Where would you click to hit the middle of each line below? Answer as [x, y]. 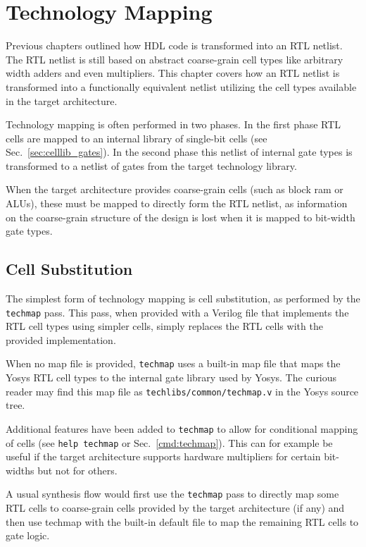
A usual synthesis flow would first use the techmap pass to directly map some [172, 494]
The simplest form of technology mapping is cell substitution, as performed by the [183, 299]
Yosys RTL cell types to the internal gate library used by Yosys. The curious [171, 377]
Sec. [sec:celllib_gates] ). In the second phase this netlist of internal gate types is [179, 152]
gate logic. [28, 535]
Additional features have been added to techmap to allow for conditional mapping [182, 428]
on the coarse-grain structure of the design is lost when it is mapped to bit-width [181, 217]
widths [20, 470]
